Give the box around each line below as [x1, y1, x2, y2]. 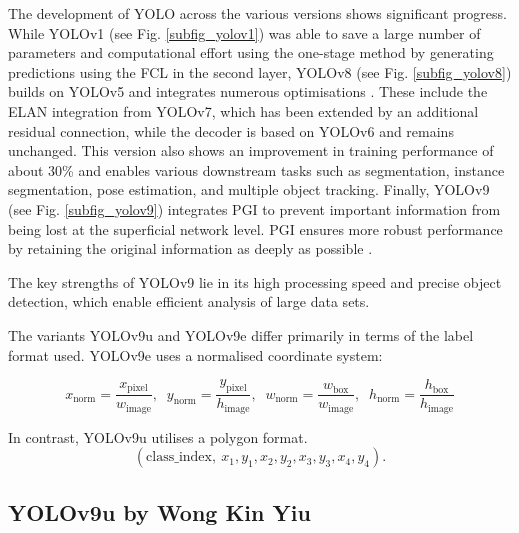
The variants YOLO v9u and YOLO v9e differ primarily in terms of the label [8, 324, 474, 345]
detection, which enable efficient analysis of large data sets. [8, 291, 370, 312]
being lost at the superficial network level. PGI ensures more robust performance [8, 218, 503, 239]
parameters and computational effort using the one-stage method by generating [8, 42, 494, 63]
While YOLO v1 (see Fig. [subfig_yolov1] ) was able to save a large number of [8, 22, 481, 43]
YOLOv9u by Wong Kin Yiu [8, 496, 311, 527]
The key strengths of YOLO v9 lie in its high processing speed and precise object [8, 271, 502, 292]
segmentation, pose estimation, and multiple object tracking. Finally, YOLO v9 [8, 179, 490, 200]
